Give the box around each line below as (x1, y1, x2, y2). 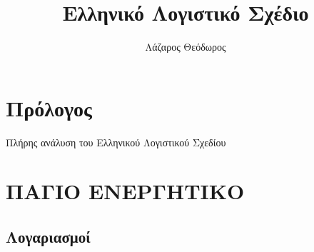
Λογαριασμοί (6, 226, 91, 248)
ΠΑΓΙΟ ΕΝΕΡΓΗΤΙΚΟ (6, 176, 245, 206)
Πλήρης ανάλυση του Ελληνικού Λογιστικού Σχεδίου (6, 134, 226, 149)
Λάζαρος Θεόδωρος (145, 39, 226, 54)
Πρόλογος (6, 93, 92, 122)
